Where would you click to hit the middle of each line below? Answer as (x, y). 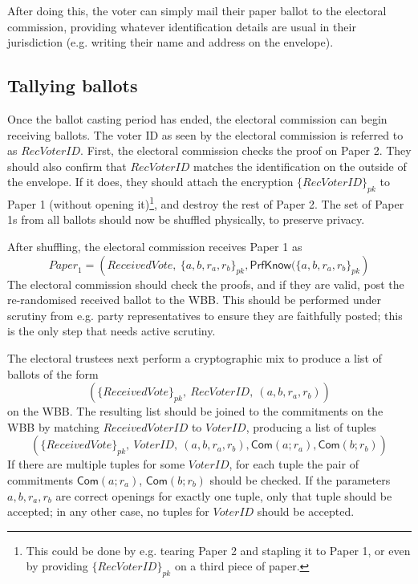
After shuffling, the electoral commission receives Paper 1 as (155, 246)
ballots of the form (53, 373)
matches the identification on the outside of (300, 166)
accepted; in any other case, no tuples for (108, 511)
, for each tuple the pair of (294, 464)
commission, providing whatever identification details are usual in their (182, 26)
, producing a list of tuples (311, 426)
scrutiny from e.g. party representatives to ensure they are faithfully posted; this (205, 315)
